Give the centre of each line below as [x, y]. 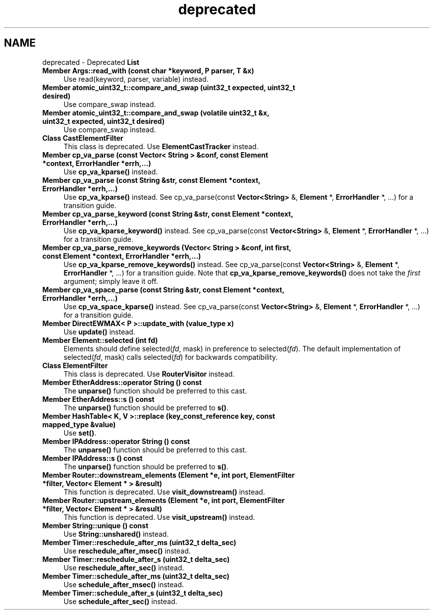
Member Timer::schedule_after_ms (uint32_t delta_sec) [136, 576]
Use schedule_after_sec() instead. [120, 601]
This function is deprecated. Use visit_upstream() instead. [159, 517]
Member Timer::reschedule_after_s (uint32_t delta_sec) [136, 559]
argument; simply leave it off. [111, 281]
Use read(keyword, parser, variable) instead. [136, 79]
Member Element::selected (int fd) [100, 340]
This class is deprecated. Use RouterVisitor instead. [149, 374]
